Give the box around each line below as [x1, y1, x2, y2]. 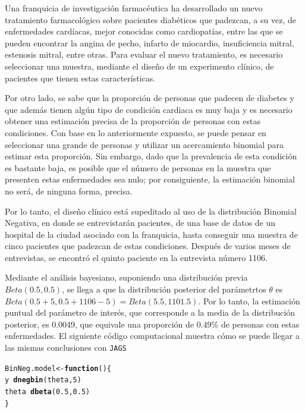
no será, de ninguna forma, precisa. [5, 184, 133, 197]
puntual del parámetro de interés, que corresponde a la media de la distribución [5, 306, 295, 319]
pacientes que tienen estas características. [5, 71, 156, 84]
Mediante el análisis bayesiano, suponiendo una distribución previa [5, 271, 248, 284]
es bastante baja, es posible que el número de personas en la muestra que [5, 161, 271, 174]
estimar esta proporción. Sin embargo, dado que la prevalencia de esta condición [5, 150, 297, 162]
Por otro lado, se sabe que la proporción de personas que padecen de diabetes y [5, 92, 294, 104]
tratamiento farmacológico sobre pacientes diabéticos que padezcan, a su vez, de [5, 13, 296, 26]
